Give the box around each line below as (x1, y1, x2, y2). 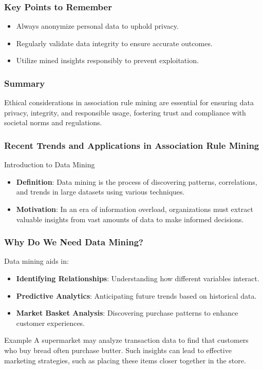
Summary (4, 76, 45, 89)
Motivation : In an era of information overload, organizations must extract (16, 204, 253, 214)
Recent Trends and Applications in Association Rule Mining (4, 139, 259, 151)
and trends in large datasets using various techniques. (16, 186, 185, 197)
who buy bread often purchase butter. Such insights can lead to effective (4, 344, 232, 355)
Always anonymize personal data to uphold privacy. (16, 21, 179, 31)
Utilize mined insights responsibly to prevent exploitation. (16, 55, 199, 66)
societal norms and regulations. (4, 117, 102, 128)
